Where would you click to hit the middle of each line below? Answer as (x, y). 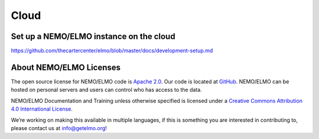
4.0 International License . (42, 109)
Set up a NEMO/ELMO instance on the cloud (93, 36)
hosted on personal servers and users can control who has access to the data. (106, 90)
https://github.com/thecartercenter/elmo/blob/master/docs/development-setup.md (112, 51)
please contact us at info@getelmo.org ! (59, 128)
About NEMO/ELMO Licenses (66, 67)
